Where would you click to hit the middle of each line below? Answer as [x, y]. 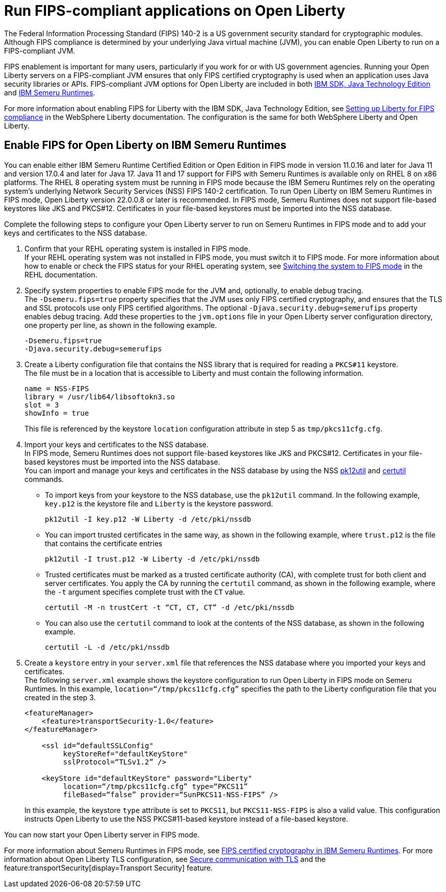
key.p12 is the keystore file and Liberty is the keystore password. [159, 503]
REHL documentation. [61, 274]
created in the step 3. [60, 697]
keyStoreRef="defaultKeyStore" [125, 754]
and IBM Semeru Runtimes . [50, 92]
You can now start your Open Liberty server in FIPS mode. [102, 834]
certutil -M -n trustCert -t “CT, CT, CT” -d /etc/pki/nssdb [169, 607]
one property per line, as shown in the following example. [121, 325]
